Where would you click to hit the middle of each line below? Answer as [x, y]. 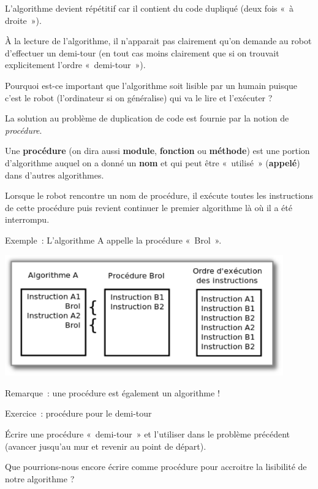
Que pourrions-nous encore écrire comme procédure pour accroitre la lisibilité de [156, 467]
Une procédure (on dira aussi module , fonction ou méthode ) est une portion [157, 151]
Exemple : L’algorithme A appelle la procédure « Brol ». [113, 240]
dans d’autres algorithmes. [55, 175]
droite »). [23, 20]
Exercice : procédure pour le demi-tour [78, 413]
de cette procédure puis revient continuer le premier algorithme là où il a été [149, 207]
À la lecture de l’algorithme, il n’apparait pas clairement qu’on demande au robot [158, 41]
